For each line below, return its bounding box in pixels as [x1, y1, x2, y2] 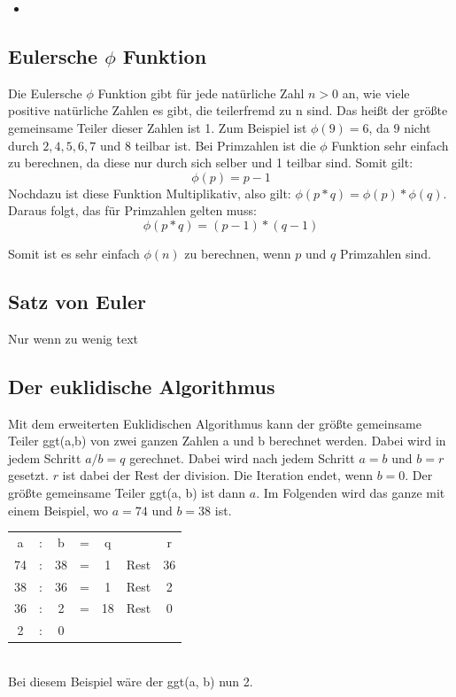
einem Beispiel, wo [8, 500, 109, 519]
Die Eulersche [8, 83, 82, 102]
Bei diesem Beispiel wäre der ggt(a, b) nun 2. [8, 671, 253, 690]
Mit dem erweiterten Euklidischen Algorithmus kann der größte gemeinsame [8, 414, 421, 432]
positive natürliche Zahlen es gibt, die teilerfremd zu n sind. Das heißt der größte [8, 101, 448, 120]
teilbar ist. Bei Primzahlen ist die [135, 136, 316, 154]
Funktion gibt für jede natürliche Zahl [97, 83, 305, 102]
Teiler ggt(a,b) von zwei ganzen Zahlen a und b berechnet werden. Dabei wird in [8, 431, 446, 450]
